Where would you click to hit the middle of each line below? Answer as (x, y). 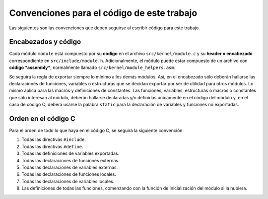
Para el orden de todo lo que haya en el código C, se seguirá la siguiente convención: (96, 131)
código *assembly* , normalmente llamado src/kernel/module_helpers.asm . (92, 67)
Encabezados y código (45, 42)
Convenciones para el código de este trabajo (103, 13)
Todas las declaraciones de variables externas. (70, 167)
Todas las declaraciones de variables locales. (68, 181)
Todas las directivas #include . (54, 139)
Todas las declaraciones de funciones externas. (70, 160)
